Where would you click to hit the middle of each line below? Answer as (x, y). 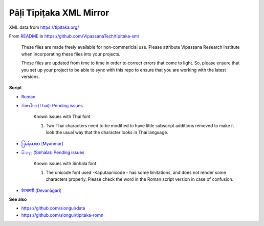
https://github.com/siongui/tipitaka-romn (62, 215)
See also (18, 199)
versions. (31, 76)
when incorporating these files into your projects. (71, 54)
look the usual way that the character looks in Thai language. (107, 132)
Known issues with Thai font (62, 116)
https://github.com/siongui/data (53, 208)
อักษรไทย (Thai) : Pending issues (52, 106)
